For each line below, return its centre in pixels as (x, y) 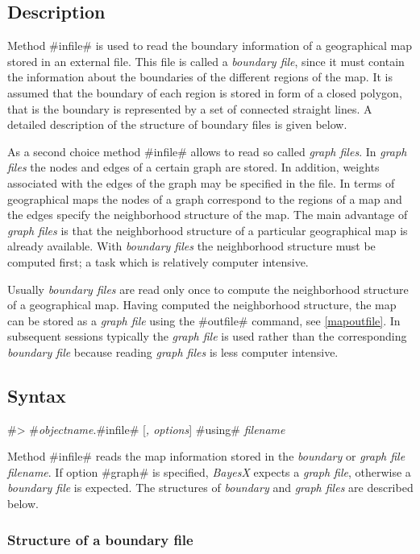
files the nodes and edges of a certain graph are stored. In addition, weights (193, 167)
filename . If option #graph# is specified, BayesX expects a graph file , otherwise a (209, 471)
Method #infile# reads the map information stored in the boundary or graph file (206, 456)
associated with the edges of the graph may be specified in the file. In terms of (201, 182)
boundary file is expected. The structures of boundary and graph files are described (210, 488)
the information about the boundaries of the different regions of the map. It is (200, 77)
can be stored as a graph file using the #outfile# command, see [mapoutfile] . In (204, 320)
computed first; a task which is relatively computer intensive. (158, 261)
